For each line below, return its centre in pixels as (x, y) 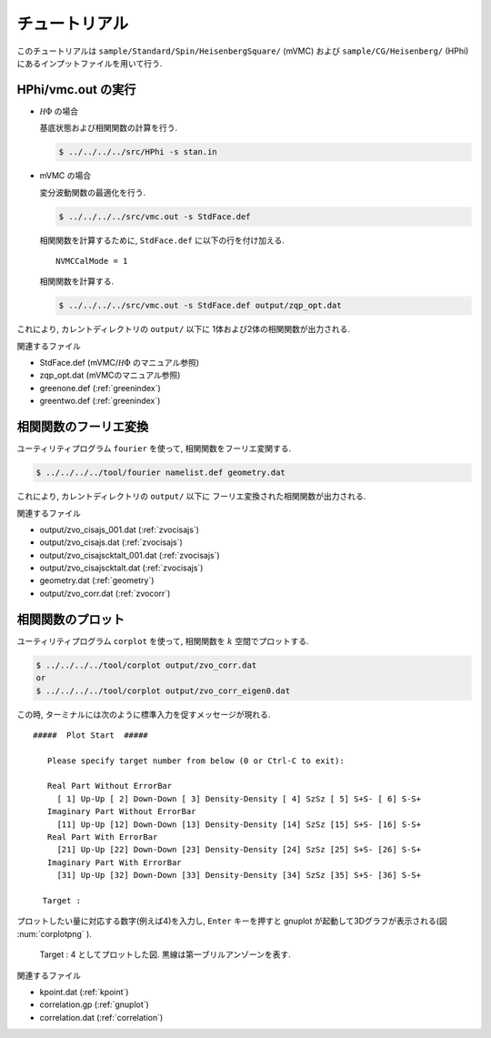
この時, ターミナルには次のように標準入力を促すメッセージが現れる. (144, 714)
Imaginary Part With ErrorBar (114, 862)
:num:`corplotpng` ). (55, 933)
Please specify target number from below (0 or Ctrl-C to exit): (195, 761)
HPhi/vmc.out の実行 (76, 90)
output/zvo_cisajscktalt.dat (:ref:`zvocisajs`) (121, 568)
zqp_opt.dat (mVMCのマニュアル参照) (110, 375)
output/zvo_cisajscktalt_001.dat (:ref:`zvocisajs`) (130, 555)
